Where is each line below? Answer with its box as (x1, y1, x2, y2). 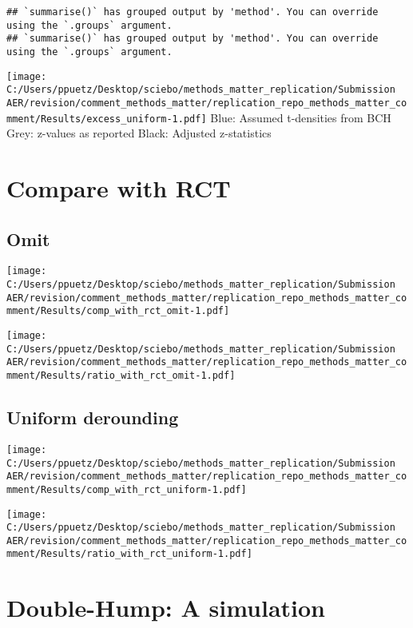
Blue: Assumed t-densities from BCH (210, 109, 391, 125)
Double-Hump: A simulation (6, 591, 326, 624)
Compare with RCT (6, 172, 231, 205)
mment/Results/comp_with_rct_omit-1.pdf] (6, 305, 230, 317)
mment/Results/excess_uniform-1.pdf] (6, 113, 207, 125)
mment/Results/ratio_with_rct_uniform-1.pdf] (6, 548, 252, 560)
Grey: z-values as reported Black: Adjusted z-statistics (6, 125, 272, 141)
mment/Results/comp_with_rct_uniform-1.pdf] (6, 483, 247, 495)
